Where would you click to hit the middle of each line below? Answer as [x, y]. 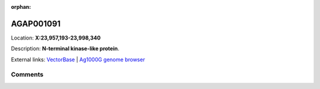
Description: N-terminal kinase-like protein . [65, 49]
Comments [27, 75]
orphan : [21, 7]
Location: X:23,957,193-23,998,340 [56, 38]
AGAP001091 [36, 24]
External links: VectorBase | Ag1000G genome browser [78, 60]
